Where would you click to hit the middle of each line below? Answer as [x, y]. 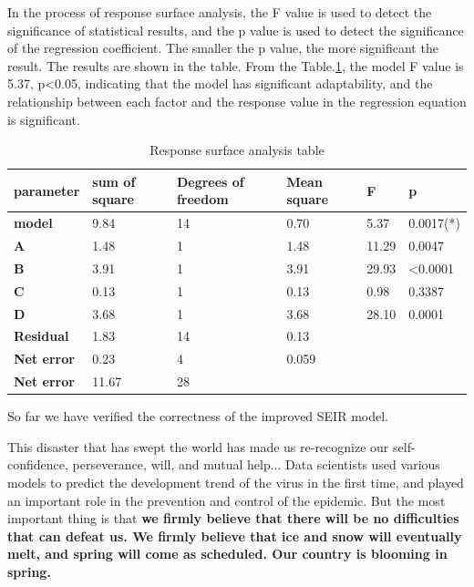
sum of [114, 181]
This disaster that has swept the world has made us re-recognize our [198, 446]
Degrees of [210, 181]
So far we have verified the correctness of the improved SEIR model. [198, 416]
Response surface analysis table [237, 150]
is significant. [44, 119]
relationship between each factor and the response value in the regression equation [237, 101]
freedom [202, 199]
